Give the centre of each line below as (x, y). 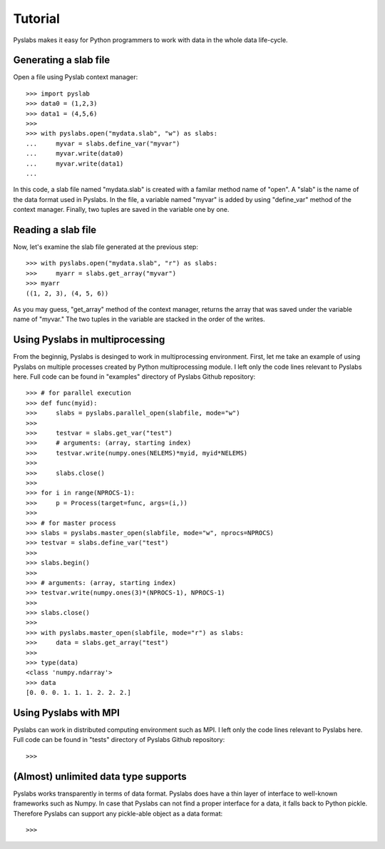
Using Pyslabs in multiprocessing (89, 340)
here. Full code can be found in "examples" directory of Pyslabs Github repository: (134, 377)
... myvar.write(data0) (75, 154)
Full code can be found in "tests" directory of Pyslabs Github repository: (119, 740)
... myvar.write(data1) (75, 163)
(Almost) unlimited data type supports (100, 777)
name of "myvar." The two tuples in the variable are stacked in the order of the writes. (139, 319)
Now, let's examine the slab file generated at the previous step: (106, 247)
